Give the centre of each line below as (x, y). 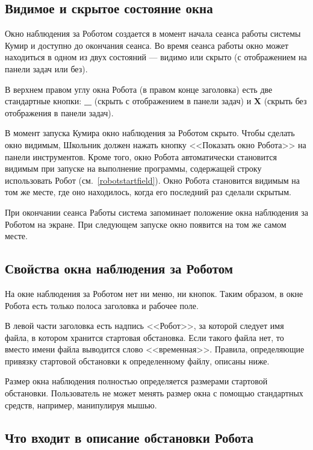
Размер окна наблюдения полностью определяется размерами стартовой (136, 381)
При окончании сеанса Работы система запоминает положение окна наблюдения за (156, 212)
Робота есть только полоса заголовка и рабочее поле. (102, 305)
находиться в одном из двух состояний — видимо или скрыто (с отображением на (156, 57)
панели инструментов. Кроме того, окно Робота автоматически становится (141, 156)
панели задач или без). (46, 68)
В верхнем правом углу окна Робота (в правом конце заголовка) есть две (139, 89)
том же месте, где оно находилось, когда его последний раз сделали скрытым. (148, 192)
